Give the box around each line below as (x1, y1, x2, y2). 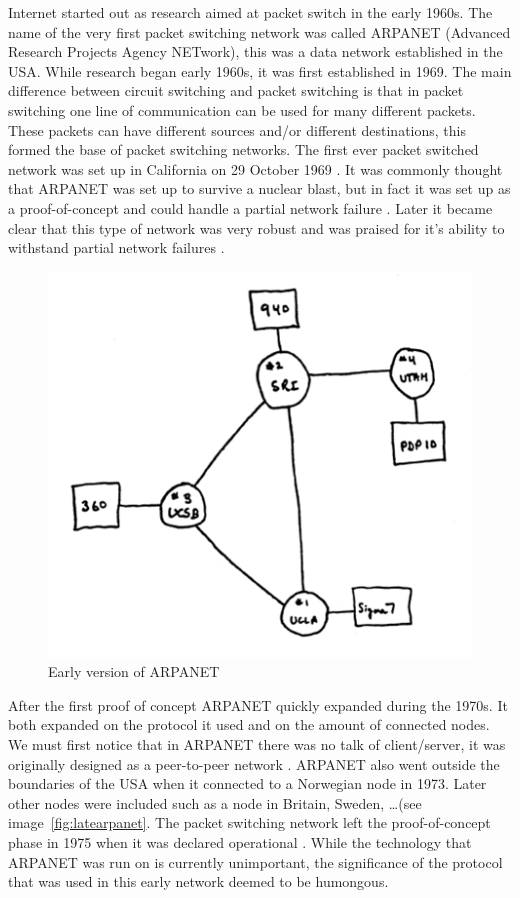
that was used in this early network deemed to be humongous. (8, 871, 389, 892)
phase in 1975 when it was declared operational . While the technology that (8, 832, 472, 853)
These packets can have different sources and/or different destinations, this (8, 119, 466, 140)
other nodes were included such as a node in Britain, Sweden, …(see (8, 792, 422, 813)
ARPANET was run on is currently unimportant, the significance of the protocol (8, 851, 503, 872)
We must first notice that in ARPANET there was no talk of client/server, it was (8, 734, 506, 755)
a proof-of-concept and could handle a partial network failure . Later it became (8, 197, 493, 218)
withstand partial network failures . (8, 237, 225, 258)
